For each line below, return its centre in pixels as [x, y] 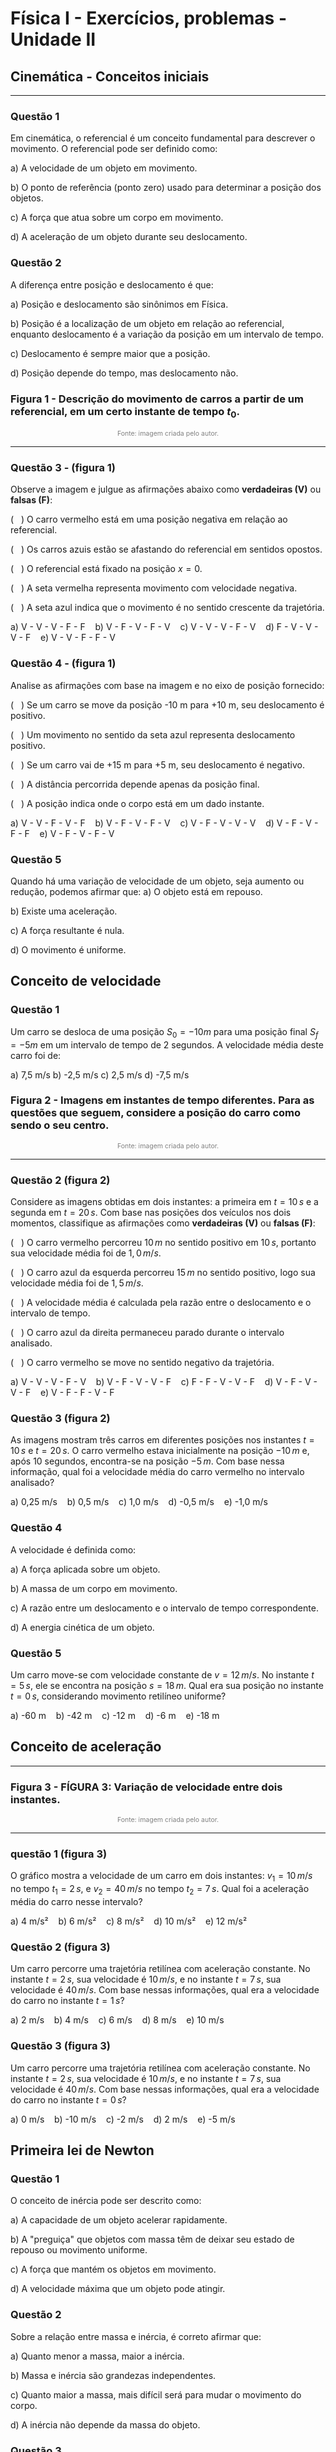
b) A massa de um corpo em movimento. [94, 1588]
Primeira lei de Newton [82, 2150]
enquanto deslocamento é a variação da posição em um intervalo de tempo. [167, 334]
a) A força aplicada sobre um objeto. [85, 1569]
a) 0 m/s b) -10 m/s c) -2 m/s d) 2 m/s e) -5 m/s [123, 2119]
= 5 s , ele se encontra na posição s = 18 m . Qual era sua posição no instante [167, 1686]
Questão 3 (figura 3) [61, 2046]
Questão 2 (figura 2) [60, 1180]
